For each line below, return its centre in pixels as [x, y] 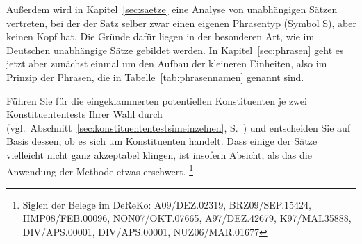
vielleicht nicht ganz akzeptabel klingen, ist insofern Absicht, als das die [159, 154]
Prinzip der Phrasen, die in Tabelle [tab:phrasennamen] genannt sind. [155, 77]
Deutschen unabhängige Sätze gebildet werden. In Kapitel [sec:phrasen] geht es [175, 50]
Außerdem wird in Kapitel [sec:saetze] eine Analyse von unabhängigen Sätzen [172, 9]
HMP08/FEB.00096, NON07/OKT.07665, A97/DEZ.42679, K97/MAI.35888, [187, 218]
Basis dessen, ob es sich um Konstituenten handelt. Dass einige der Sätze [162, 141]
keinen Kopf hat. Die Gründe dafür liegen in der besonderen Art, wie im [161, 36]
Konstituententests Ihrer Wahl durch [84, 114]
